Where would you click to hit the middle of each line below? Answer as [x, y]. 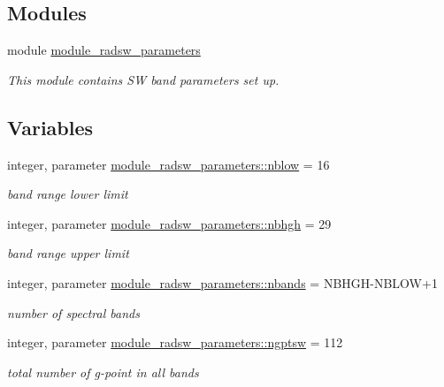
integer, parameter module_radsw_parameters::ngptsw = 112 [175, 342]
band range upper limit [68, 253]
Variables [50, 127]
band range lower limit [68, 194]
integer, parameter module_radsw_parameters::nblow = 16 [168, 164]
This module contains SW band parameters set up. [143, 79]
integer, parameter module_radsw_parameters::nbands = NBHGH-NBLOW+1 [222, 282]
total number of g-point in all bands [103, 372]
